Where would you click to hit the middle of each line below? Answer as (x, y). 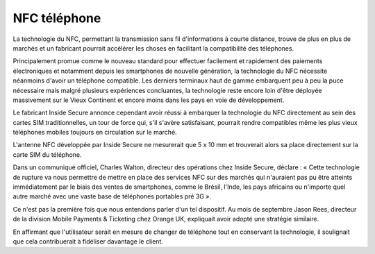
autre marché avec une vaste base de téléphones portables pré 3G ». (112, 196)
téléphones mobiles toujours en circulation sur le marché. (95, 133)
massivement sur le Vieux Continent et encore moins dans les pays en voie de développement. (149, 100)
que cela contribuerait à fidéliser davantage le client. (88, 241)
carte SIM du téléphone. (48, 154)
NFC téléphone (57, 18)
